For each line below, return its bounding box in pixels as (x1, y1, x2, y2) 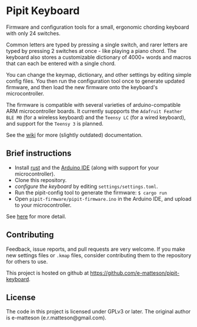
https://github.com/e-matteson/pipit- (90, 269, 180, 277)
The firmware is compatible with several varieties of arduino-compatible (6, 101, 181, 108)
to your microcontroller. (14, 201, 72, 208)
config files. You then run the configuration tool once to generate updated (6, 77, 185, 85)
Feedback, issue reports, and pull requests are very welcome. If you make (6, 245, 185, 252)
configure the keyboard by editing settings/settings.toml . (14, 183, 158, 190)
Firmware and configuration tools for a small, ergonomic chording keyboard (6, 23, 189, 31)
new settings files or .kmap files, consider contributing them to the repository (6, 251, 192, 259)
